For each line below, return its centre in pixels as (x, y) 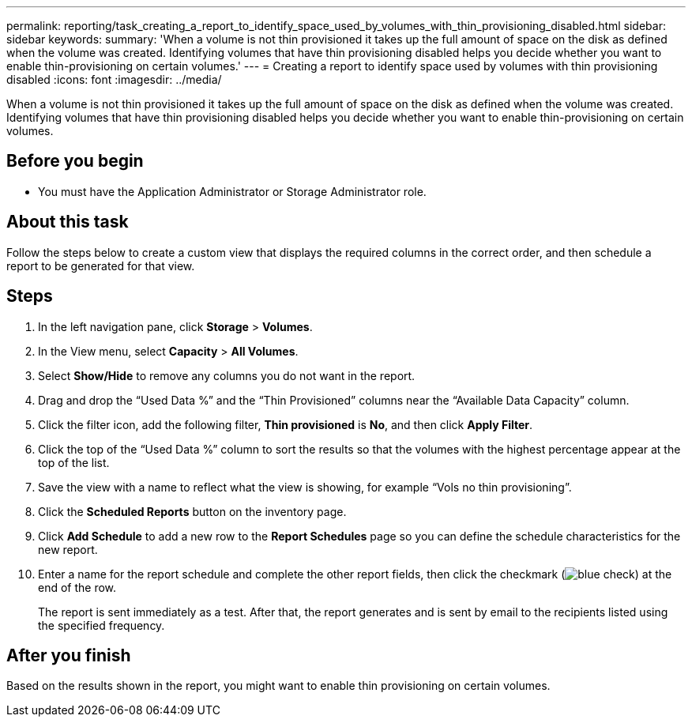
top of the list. (74, 462)
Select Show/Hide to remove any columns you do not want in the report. (227, 375)
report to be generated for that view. (101, 265)
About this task (68, 222)
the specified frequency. (102, 625)
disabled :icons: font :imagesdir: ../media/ (114, 79)
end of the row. (77, 587)
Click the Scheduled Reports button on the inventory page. (192, 511)
